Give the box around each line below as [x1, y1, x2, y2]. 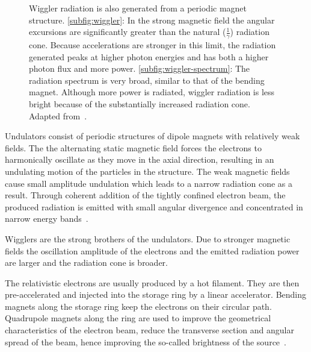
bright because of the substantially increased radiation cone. [29, 97, 250, 110]
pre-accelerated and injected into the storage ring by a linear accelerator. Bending [5, 288, 307, 301]
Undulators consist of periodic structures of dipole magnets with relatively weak [5, 130, 300, 142]
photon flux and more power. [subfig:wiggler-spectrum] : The [29, 62, 250, 75]
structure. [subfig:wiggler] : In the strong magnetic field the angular [29, 13, 275, 26]
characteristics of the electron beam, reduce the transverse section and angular [5, 324, 294, 336]
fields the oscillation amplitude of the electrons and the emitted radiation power [5, 244, 300, 257]
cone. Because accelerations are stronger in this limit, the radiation [29, 39, 276, 51]
